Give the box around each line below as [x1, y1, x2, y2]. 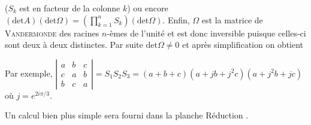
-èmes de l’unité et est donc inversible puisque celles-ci [107, 26, 306, 39]
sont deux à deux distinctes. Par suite [5, 38, 143, 51]
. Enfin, [162, 13, 190, 26]
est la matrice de [201, 13, 263, 26]
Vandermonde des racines [5, 26, 99, 39]
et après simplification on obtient [182, 38, 304, 51]
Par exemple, [5, 66, 53, 79]
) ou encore [127, 2, 168, 14]
